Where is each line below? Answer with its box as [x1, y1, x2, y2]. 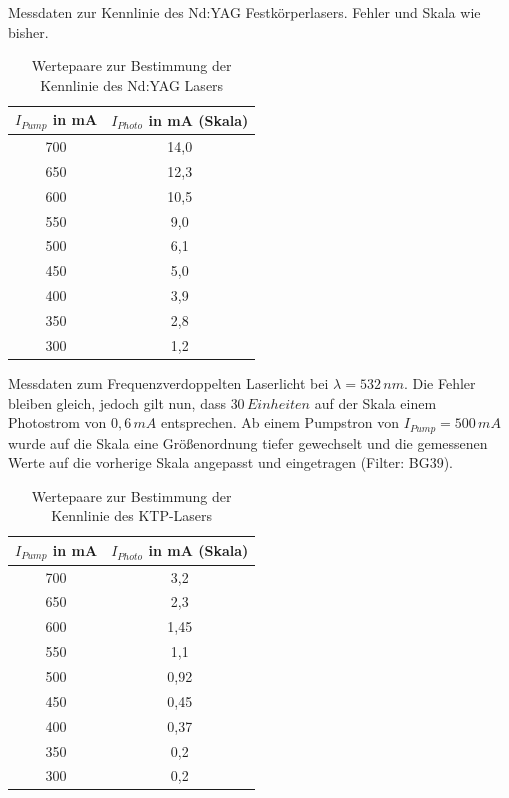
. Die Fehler [403, 372, 476, 393]
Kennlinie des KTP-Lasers [51, 505, 213, 526]
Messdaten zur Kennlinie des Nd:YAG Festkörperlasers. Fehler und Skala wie [8, 2, 481, 22]
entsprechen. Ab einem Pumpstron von [161, 412, 400, 433]
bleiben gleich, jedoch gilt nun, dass [8, 392, 226, 413]
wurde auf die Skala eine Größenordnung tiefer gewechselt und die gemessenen [8, 432, 488, 453]
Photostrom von [8, 412, 107, 433]
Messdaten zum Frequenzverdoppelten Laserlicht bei [8, 372, 329, 393]
